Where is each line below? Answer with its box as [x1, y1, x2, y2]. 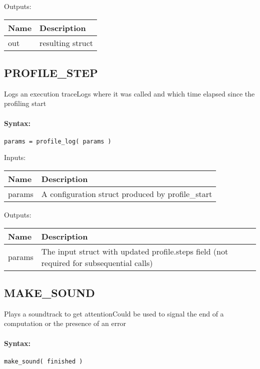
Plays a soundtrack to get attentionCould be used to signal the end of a [4, 308, 224, 318]
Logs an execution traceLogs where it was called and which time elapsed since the [4, 88, 255, 98]
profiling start [4, 98, 46, 108]
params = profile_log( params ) [4, 137, 111, 145]
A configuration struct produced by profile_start [41, 188, 212, 200]
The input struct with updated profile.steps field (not [41, 245, 228, 257]
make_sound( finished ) [4, 357, 83, 365]
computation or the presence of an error [4, 318, 126, 328]
